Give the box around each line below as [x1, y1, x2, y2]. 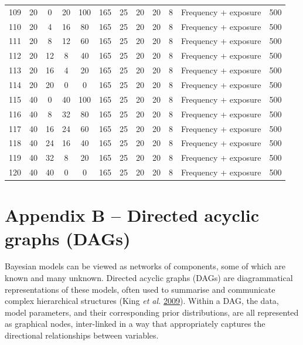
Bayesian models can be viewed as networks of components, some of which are [5, 260, 285, 272]
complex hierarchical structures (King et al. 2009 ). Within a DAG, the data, [5, 295, 279, 307]
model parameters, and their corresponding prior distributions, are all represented [5, 306, 299, 318]
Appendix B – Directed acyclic [5, 203, 259, 227]
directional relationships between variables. [5, 329, 159, 341]
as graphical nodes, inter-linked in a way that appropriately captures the [5, 317, 265, 330]
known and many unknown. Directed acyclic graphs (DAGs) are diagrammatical [5, 272, 293, 284]
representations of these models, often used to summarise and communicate [5, 283, 275, 295]
